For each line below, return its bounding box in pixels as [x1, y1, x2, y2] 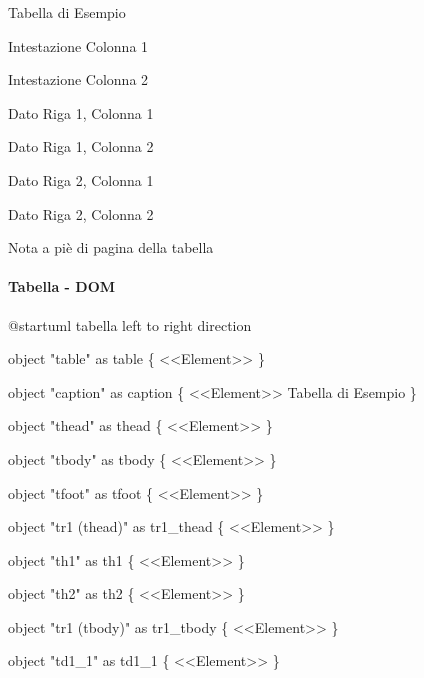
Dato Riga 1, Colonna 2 [8, 136, 154, 157]
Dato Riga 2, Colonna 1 [8, 169, 154, 190]
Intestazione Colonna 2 [8, 69, 149, 90]
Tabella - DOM [8, 276, 116, 297]
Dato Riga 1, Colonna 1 [8, 102, 154, 123]
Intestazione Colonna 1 [8, 35, 149, 56]
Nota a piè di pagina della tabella [8, 237, 214, 258]
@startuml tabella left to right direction [8, 314, 252, 335]
